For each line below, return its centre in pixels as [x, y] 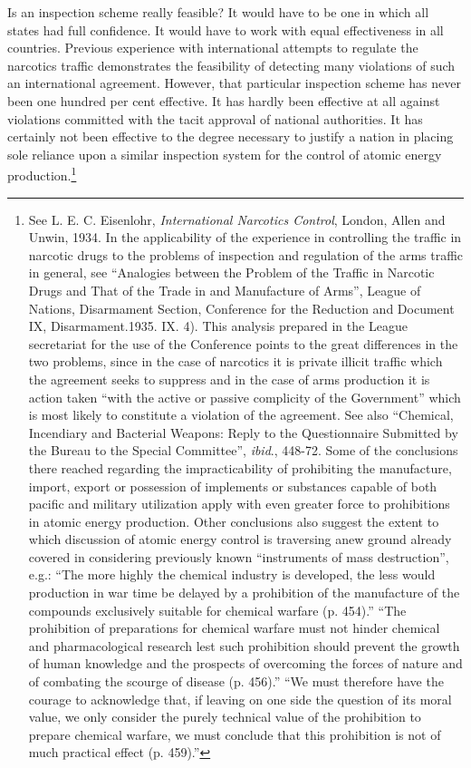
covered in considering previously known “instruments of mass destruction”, [239, 556]
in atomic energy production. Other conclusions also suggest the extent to [234, 521]
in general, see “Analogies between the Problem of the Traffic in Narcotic [231, 272]
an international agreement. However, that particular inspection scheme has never [234, 83]
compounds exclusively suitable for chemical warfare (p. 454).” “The [217, 610]
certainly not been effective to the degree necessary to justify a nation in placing [231, 136]
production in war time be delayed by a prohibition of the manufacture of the [244, 593]
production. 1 [42, 174]
